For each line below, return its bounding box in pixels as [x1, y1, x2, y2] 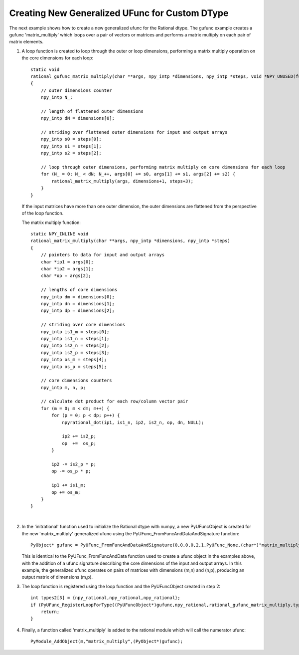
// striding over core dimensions [40, 322, 126, 328]
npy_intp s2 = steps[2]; [40, 150, 102, 156]
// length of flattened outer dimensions [40, 108, 144, 114]
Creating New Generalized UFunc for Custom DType [9, 7, 229, 18]
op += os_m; [51, 489, 81, 495]
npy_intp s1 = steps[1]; [40, 143, 102, 149]
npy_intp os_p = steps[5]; [40, 364, 107, 369]
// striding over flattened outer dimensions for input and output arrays [40, 130, 228, 135]
